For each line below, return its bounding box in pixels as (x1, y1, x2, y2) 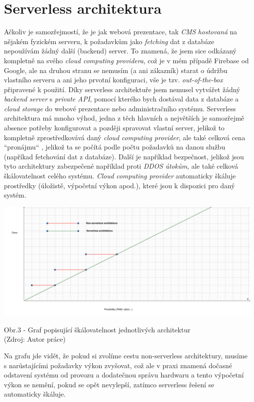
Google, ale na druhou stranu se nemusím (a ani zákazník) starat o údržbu (4, 65, 228, 75)
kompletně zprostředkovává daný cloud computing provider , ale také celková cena (4, 132, 245, 142)
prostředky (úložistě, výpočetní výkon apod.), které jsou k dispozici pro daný (4, 180, 235, 190)
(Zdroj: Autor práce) (4, 334, 66, 344)
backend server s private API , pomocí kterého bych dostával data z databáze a (4, 94, 239, 104)
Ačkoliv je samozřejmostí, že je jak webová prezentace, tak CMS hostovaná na (4, 26, 237, 37)
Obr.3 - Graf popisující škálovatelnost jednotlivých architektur (4, 324, 190, 334)
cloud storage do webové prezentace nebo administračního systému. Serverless (4, 103, 236, 113)
